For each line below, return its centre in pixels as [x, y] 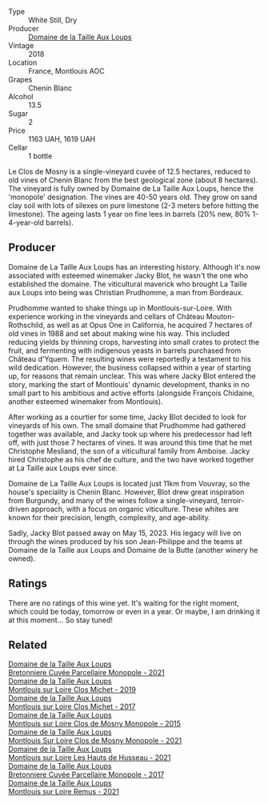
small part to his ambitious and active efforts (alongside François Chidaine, [131, 393]
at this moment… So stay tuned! [61, 620]
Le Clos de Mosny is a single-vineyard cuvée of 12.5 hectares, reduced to [130, 172]
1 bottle [40, 156]
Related [28, 645]
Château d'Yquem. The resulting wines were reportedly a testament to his [130, 358]
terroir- [233, 500]
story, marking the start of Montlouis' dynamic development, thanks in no [129, 384]
